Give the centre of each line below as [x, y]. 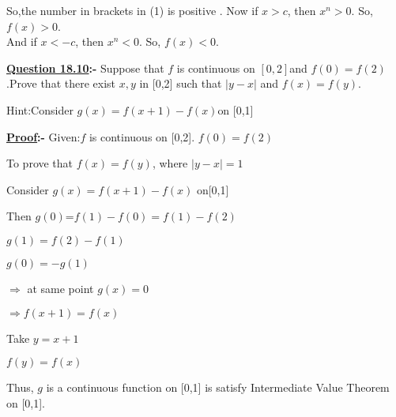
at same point [60, 288]
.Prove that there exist [61, 83]
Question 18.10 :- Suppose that [85, 68]
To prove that [40, 163]
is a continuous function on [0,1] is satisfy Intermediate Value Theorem [218, 387]
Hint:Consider [40, 109]
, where [170, 163]
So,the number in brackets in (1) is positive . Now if [132, 10]
